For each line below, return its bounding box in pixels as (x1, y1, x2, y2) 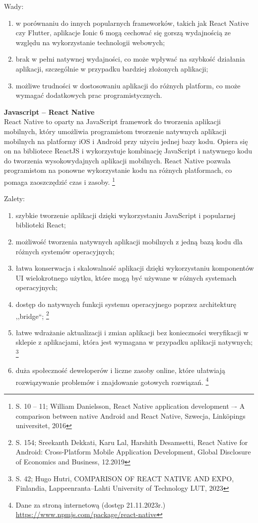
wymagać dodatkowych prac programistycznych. (15, 90, 162, 100)
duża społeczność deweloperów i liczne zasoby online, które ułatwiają (15, 365, 225, 375)
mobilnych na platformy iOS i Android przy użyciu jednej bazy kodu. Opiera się (4, 136, 248, 146)
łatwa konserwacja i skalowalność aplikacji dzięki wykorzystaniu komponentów (15, 263, 254, 273)
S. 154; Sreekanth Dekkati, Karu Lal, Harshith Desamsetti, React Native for (15, 437, 248, 447)
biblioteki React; (15, 220, 66, 230)
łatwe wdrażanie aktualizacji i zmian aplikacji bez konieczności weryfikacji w (15, 327, 249, 337)
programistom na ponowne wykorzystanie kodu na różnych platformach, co (4, 165, 232, 175)
